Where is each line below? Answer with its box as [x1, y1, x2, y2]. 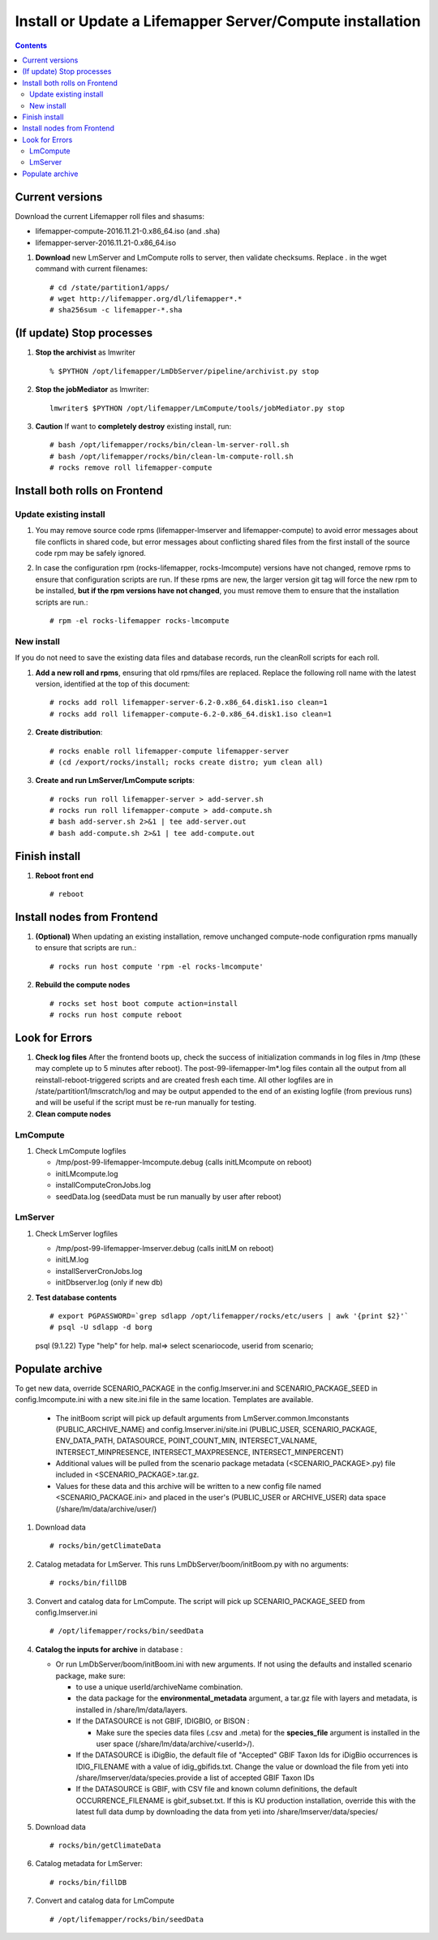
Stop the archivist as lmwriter [35, 347, 135, 357]
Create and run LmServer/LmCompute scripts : [35, 776, 195, 785]
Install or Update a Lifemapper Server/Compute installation [15, 12, 421, 30]
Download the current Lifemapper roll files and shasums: [15, 211, 204, 221]
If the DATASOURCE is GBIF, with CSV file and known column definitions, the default [75, 1784, 358, 1794]
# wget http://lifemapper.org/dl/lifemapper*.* [49, 295, 243, 303]
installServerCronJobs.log [55, 1266, 143, 1275]
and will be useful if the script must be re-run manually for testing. [35, 1098, 257, 1108]
